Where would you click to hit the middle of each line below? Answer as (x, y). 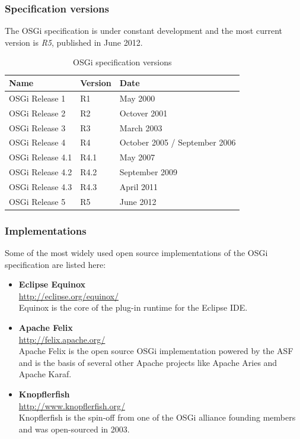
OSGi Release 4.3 (41, 186)
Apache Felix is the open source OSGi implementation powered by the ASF (156, 351)
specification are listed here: (55, 264)
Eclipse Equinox (52, 284)
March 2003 (141, 127)
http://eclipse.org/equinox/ (68, 296)
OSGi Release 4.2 (41, 172)
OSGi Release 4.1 (41, 157)
